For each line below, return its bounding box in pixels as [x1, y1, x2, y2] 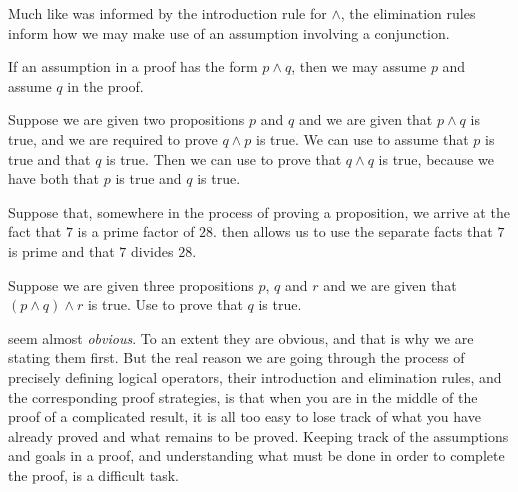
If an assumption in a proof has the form [8, 56, 258, 77]
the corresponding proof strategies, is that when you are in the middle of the [8, 386, 478, 407]
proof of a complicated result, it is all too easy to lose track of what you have [8, 406, 481, 427]
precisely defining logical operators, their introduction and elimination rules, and [8, 366, 502, 387]
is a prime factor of [77, 221, 195, 242]
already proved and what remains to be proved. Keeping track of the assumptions [8, 425, 509, 446]
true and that [8, 148, 91, 169]
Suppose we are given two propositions [8, 109, 245, 130]
